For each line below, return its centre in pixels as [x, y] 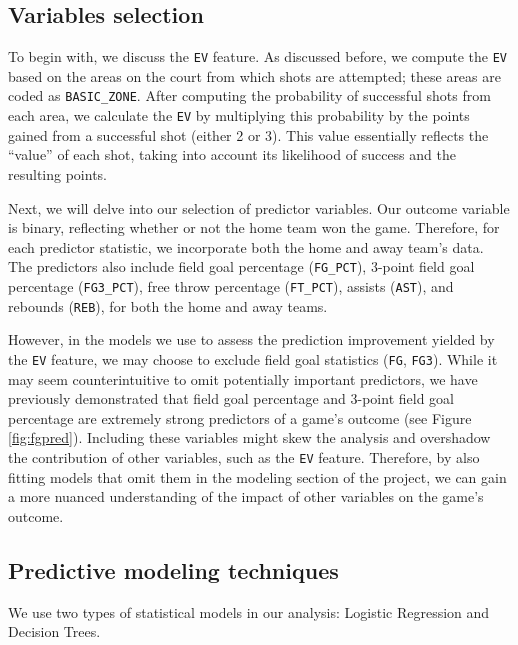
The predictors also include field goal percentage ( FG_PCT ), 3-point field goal [241, 266]
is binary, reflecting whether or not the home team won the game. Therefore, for [254, 227]
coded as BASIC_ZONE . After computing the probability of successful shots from [249, 95]
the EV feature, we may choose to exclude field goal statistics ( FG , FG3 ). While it [253, 358]
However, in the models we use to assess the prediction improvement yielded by [251, 339]
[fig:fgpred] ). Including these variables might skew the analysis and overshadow [249, 437]
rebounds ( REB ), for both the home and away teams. [168, 305]
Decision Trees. [54, 631]
